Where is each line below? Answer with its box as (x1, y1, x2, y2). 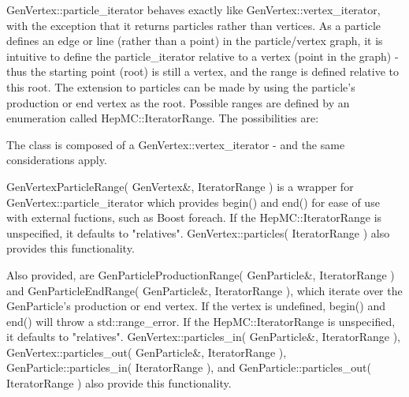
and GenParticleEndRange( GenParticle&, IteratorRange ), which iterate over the (6, 282, 403, 298)
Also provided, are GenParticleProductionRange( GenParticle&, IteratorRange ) (6, 266, 395, 283)
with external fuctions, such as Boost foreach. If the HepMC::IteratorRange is (6, 209, 382, 226)
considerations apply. (6, 152, 107, 168)
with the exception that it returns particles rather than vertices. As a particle (6, 17, 381, 33)
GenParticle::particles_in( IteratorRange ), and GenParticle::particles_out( (6, 359, 371, 376)
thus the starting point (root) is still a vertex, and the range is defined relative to (6, 63, 399, 80)
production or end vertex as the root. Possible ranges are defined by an (6, 94, 350, 110)
